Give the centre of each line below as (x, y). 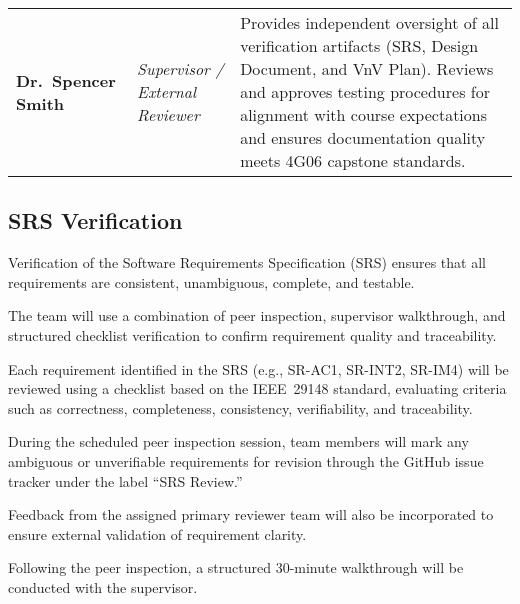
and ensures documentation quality (363, 137)
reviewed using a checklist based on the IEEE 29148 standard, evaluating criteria (257, 388)
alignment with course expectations (364, 114)
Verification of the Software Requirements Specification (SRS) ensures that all (247, 262)
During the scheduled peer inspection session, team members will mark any (238, 441)
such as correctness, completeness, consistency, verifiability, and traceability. (240, 407)
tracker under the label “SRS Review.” (125, 480)
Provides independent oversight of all (369, 22)
